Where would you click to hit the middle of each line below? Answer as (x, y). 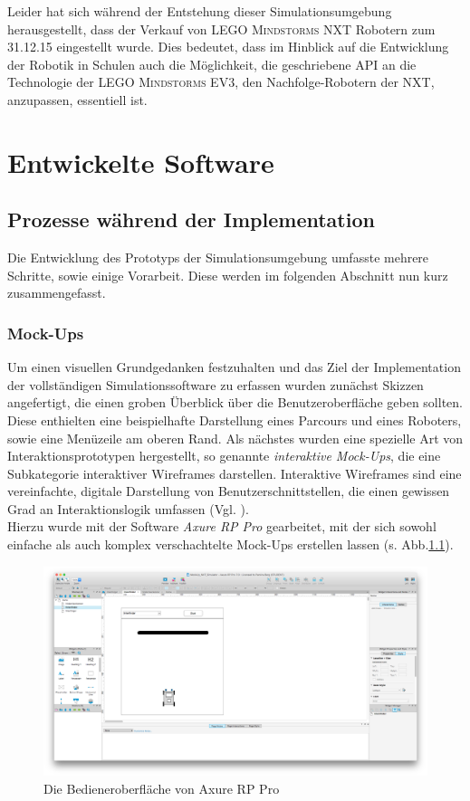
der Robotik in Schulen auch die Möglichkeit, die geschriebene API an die (212, 64)
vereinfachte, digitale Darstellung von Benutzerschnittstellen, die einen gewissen (229, 491)
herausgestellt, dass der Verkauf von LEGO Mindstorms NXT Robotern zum (221, 29)
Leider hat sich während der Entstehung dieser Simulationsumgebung (200, 11)
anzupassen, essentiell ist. (77, 99)
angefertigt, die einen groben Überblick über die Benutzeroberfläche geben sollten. (235, 402)
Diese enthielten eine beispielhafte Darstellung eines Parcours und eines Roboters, (235, 420)
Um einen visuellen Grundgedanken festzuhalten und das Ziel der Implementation (234, 367)
